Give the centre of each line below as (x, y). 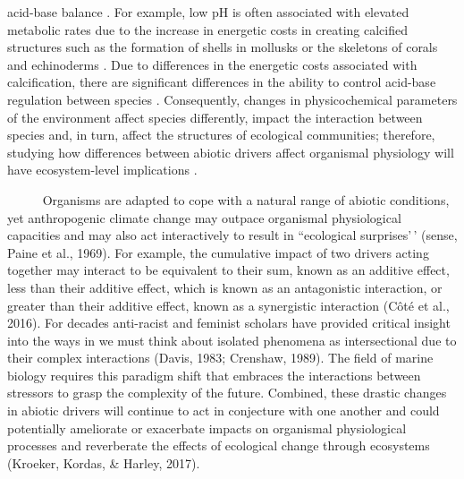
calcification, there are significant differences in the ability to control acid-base (222, 82)
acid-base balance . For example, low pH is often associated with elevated (208, 12)
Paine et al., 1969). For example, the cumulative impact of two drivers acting (218, 252)
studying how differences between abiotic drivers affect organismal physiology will (231, 152)
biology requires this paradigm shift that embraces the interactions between (214, 375)
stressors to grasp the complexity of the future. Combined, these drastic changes (227, 393)
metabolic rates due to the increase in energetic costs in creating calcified (208, 29)
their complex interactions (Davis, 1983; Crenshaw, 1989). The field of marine (220, 358)
